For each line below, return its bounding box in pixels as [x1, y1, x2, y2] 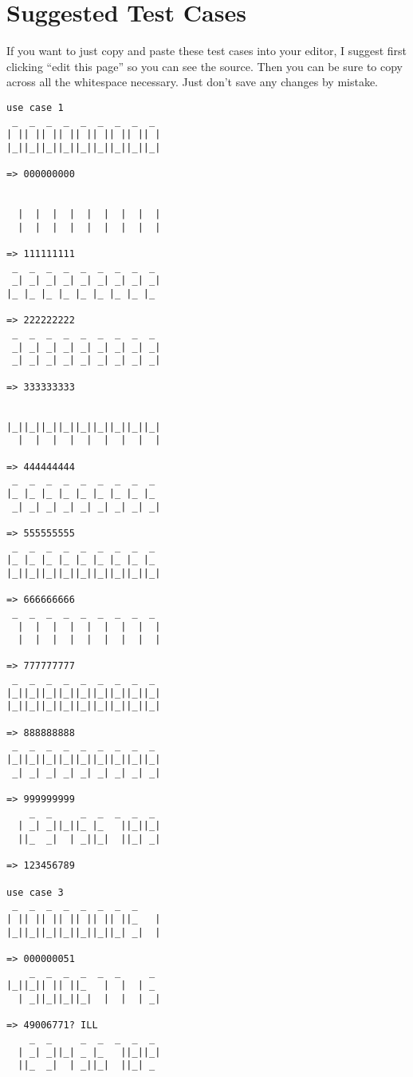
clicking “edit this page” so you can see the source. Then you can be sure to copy [6, 57, 403, 74]
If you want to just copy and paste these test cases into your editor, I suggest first [6, 42, 407, 59]
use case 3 [6, 886, 64, 898]
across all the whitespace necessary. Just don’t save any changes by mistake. [6, 73, 379, 90]
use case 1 [6, 101, 64, 113]
